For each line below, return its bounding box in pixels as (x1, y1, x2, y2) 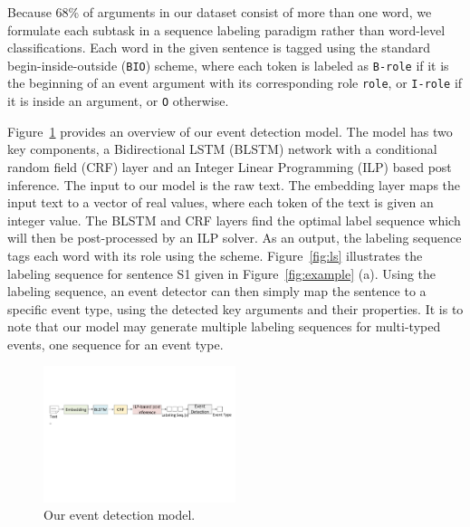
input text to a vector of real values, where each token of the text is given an (7, 193, 434, 212)
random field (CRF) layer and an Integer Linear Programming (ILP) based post (7, 157, 452, 176)
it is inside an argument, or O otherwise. (7, 91, 229, 110)
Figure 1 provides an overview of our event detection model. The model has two (7, 121, 453, 140)
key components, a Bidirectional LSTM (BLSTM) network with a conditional (7, 139, 437, 158)
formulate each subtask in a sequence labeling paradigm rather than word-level (7, 20, 446, 39)
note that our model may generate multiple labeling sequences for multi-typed (7, 317, 441, 336)
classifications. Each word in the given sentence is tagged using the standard (7, 38, 431, 57)
